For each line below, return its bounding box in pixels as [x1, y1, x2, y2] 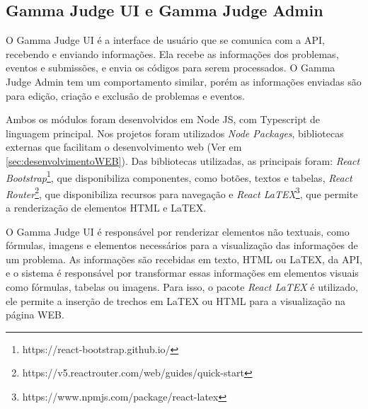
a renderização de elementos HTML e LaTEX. [6, 200, 207, 215]
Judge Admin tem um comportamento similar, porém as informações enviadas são [6, 74, 362, 88]
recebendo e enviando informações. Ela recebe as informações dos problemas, [6, 46, 339, 61]
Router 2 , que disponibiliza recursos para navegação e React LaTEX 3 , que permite [6, 184, 358, 201]
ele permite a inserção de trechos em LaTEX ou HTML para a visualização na [6, 293, 346, 308]
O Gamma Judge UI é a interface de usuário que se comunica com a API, [6, 33, 325, 47]
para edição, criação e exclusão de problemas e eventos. [6, 88, 245, 103]
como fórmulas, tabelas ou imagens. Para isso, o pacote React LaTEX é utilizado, [6, 280, 359, 294]
